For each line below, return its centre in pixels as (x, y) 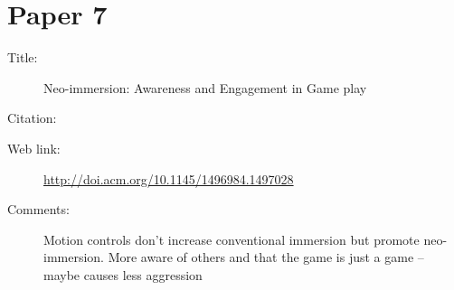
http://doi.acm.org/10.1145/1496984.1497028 (169, 178)
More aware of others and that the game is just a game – (266, 257)
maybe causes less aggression (123, 274)
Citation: (32, 118)
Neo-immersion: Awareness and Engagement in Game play (205, 87)
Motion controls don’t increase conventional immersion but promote (232, 239)
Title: (23, 57)
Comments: (38, 209)
